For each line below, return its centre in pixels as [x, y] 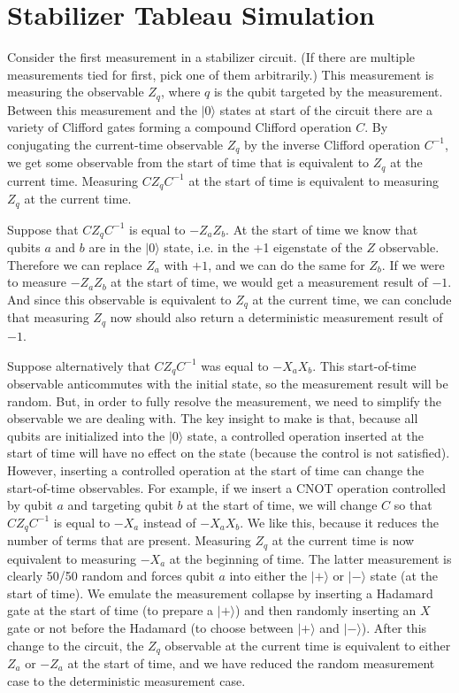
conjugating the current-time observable [115, 144]
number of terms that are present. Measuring [129, 540]
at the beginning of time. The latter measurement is [310, 558]
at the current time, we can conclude [352, 299]
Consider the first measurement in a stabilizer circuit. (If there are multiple [211, 57]
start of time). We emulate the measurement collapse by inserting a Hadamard [220, 593]
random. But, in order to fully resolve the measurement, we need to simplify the [224, 400]
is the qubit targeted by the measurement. [328, 92]
